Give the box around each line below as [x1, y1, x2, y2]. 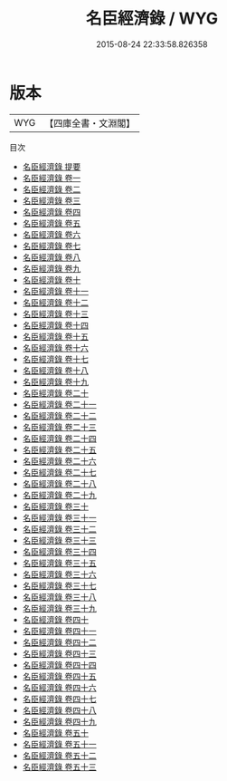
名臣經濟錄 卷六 [22, 228, 81, 240]
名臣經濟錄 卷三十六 [22, 568, 97, 580]
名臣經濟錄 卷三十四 [22, 545, 97, 557]
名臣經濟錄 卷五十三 [22, 761, 97, 772]
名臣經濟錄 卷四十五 [22, 670, 97, 681]
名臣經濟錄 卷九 [22, 263, 81, 274]
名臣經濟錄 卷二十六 [22, 455, 97, 467]
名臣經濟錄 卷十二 [22, 296, 89, 308]
